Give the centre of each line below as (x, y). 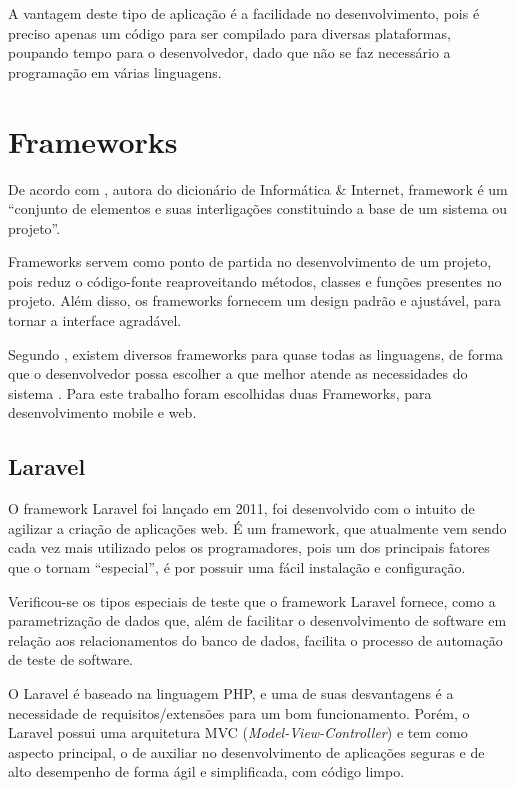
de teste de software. (70, 659)
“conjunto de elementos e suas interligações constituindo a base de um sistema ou (258, 208)
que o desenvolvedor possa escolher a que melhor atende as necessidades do (238, 373)
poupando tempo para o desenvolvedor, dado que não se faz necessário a (229, 52)
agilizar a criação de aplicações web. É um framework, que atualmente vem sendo (257, 527)
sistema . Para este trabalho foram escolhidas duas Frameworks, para (220, 392)
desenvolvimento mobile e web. (102, 412)
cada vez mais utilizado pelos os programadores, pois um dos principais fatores (249, 547)
